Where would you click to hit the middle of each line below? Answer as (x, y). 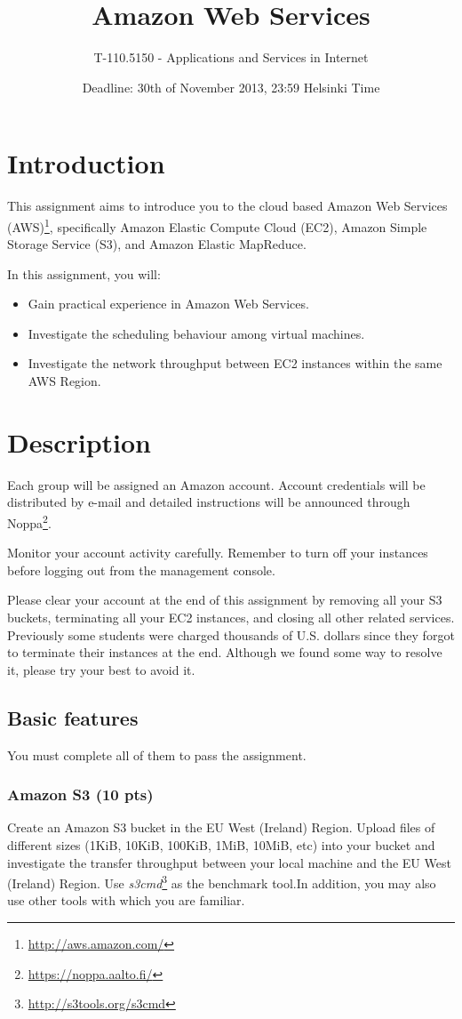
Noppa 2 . (29, 521)
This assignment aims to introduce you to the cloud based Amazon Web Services (227, 206)
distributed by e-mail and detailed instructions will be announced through (209, 502)
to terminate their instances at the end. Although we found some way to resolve (225, 652)
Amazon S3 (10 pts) (80, 794)
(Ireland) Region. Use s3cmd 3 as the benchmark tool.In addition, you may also (222, 882)
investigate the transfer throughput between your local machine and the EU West (229, 862)
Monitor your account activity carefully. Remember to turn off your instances (218, 553)
